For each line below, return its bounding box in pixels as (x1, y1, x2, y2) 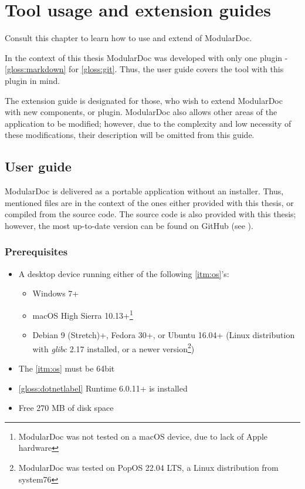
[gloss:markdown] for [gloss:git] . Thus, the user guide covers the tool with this (5, 63, 284, 75)
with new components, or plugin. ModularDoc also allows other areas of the (5, 106, 277, 118)
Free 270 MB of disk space (18, 402, 114, 414)
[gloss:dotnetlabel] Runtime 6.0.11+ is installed (18, 382, 188, 394)
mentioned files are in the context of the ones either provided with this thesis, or (5, 196, 294, 208)
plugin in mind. (5, 74, 60, 86)
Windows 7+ (32, 287, 79, 299)
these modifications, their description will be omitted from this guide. (5, 129, 255, 141)
